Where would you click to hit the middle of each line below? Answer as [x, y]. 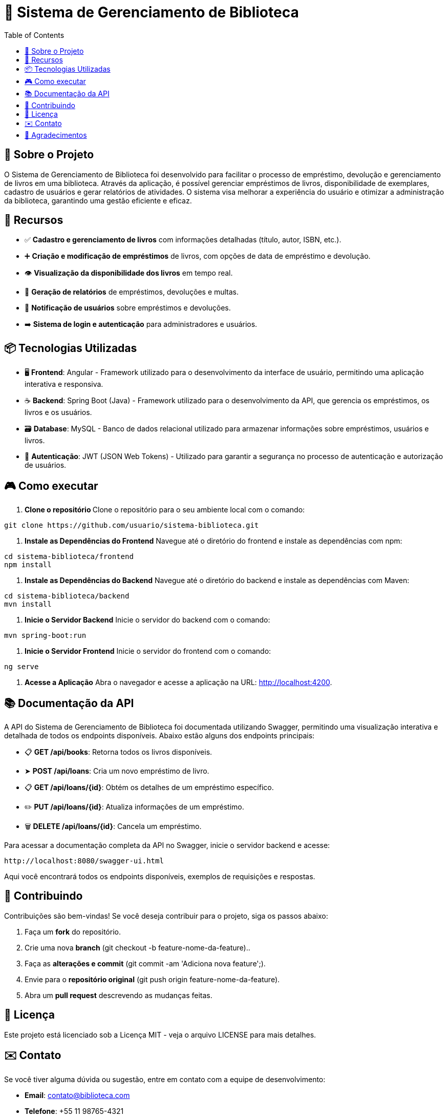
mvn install [28, 604]
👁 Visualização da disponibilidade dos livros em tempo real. [129, 273]
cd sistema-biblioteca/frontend [69, 557]
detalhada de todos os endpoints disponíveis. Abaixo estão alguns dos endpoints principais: [159, 735]
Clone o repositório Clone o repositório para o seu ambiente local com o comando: [165, 510]
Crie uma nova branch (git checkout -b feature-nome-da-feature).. [137, 947]
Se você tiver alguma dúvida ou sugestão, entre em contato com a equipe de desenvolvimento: [165, 1079]
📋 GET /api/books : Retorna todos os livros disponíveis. [119, 752]
